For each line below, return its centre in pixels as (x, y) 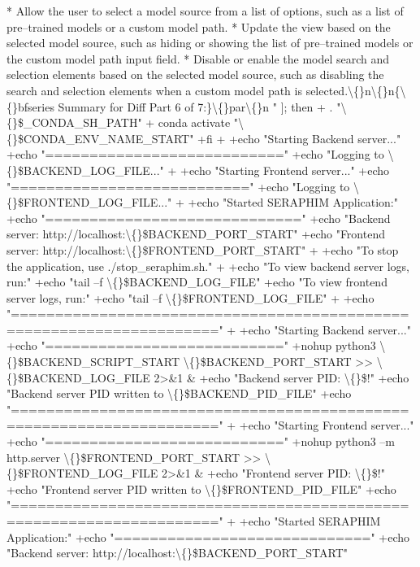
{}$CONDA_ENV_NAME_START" (100, 138)
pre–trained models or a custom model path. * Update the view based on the (199, 26)
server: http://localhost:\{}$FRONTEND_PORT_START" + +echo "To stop (203, 249)
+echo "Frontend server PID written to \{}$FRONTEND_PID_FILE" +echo (201, 488)
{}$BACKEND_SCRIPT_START (93, 362)
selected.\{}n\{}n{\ (356, 90)
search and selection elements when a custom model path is (154, 90)
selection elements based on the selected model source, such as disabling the (195, 74)
